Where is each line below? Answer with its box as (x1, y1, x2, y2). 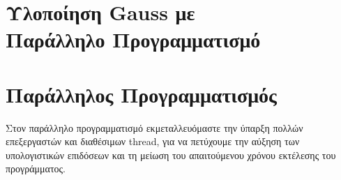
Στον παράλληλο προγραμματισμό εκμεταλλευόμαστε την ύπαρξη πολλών (6, 120, 303, 135)
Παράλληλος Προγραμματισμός (6, 80, 277, 108)
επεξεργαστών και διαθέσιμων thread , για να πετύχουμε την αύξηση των (6, 134, 300, 149)
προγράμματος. (6, 161, 66, 176)
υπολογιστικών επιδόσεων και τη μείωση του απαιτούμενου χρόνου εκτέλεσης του (6, 147, 336, 162)
